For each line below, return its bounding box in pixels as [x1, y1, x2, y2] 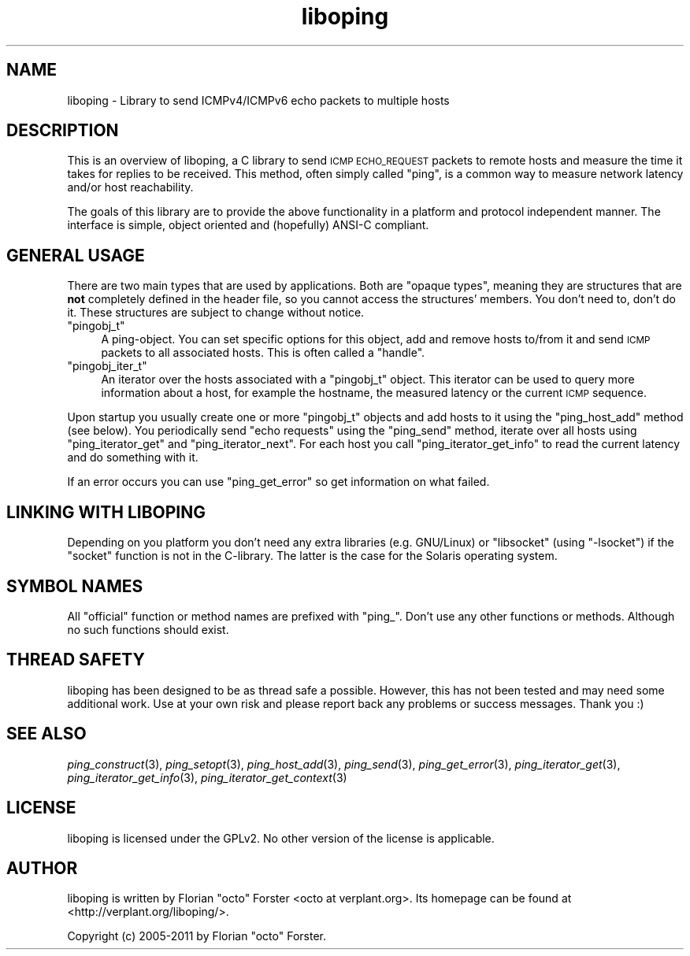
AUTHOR [6, 858, 78, 878]
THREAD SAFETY [6, 650, 145, 670]
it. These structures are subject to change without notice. [67, 306, 365, 320]
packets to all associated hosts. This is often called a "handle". [101, 346, 425, 360]
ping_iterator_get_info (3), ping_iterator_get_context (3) [67, 770, 347, 784]
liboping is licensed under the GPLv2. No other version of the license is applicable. [67, 831, 495, 845]
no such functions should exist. [67, 622, 229, 636]
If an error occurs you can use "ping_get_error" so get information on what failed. [67, 475, 490, 489]
